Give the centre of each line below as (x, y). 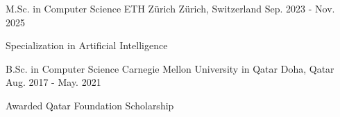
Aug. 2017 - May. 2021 (53, 82)
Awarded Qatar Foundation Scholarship (90, 105)
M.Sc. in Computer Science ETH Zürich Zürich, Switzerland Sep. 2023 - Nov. (170, 8)
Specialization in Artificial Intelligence (87, 45)
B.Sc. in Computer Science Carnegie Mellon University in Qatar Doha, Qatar (170, 68)
